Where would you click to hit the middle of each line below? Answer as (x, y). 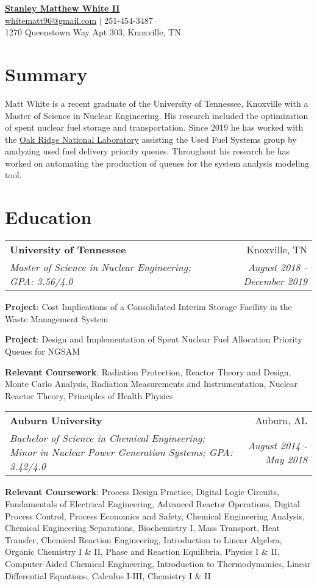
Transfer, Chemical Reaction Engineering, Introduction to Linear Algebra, (144, 539)
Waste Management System (57, 318)
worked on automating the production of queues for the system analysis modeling (157, 163)
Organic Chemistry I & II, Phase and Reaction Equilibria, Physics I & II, (142, 552)
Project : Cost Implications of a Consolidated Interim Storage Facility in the (148, 307)
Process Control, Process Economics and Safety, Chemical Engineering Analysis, (155, 515)
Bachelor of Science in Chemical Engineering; (108, 438)
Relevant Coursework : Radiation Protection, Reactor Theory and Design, (148, 371)
